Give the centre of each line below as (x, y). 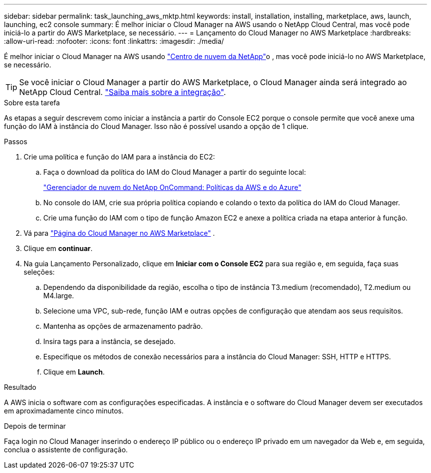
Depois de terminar (35, 426)
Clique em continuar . (58, 248)
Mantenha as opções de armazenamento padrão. (123, 326)
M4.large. (59, 296)
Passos (16, 142)
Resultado (20, 387)
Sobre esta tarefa (32, 103)
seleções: (39, 272)
